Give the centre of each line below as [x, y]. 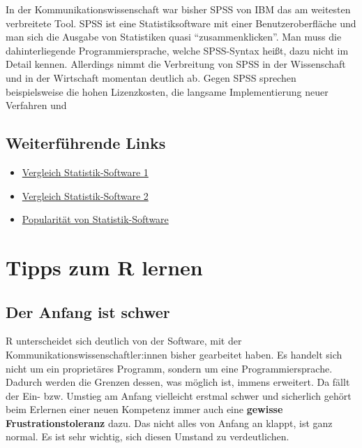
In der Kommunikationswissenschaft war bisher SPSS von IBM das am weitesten [178, 9]
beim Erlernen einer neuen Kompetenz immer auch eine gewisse [144, 409]
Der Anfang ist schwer [88, 311]
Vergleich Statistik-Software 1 [85, 172]
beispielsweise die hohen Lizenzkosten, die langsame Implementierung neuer [167, 91]
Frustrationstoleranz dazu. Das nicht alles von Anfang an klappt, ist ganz [169, 422]
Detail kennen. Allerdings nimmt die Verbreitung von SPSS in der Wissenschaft [176, 64]
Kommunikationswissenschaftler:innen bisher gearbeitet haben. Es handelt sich [174, 354]
